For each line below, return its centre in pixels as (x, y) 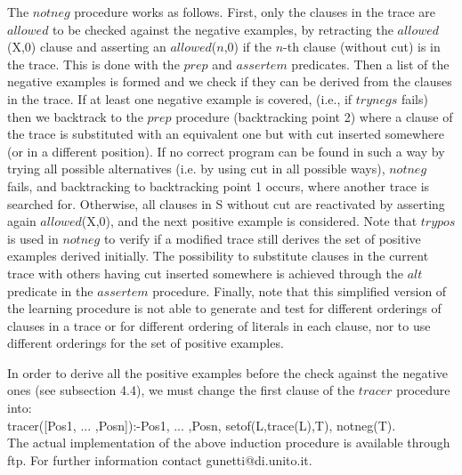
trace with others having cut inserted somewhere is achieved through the (205, 273)
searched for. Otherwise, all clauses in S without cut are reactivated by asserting (226, 203)
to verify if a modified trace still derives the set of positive (262, 238)
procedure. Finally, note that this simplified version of (300, 290)
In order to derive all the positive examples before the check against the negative (228, 372)
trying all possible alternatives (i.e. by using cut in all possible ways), (196, 169)
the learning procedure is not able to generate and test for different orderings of (224, 308)
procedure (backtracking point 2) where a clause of (314, 116)
